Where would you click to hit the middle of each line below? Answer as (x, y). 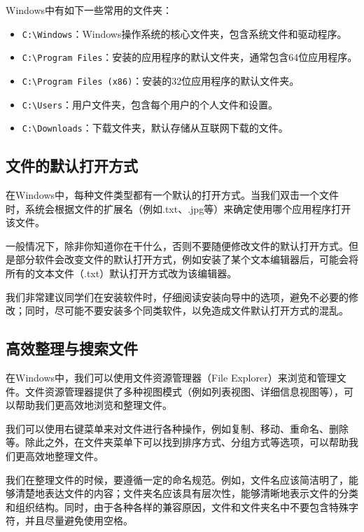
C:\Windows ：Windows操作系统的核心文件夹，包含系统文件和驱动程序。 (184, 33)
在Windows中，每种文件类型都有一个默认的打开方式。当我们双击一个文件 (173, 195)
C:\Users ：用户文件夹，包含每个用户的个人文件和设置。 (150, 104)
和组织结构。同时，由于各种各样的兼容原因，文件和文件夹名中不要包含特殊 (177, 506)
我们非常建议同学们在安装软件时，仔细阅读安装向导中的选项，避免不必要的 (177, 296)
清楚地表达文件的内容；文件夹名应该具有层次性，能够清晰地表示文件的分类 (187, 493)
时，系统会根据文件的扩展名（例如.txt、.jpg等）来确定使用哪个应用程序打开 (178, 208)
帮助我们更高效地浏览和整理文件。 (93, 405)
